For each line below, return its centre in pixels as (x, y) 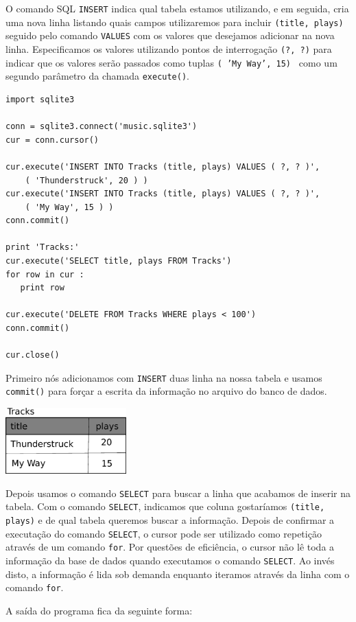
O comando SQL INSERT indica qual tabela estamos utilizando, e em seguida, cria (177, 8)
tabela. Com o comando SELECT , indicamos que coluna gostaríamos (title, (165, 506)
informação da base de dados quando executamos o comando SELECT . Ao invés (170, 560)
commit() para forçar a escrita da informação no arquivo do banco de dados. (166, 391)
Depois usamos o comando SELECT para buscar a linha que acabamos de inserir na (178, 493)
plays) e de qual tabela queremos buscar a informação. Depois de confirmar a (170, 520)
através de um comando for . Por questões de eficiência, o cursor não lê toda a (170, 547)
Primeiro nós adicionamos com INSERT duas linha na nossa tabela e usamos (164, 377)
